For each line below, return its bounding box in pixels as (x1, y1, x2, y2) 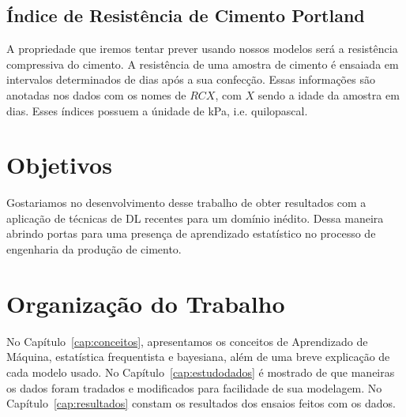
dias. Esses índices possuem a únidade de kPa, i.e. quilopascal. (6, 102, 308, 118)
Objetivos (6, 148, 112, 181)
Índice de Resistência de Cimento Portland (6, 3, 365, 28)
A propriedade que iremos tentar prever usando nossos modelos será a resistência (6, 40, 398, 57)
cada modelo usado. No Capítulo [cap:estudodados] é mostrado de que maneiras (6, 363, 395, 380)
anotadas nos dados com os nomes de (6, 86, 186, 103)
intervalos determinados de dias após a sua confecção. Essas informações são (6, 71, 375, 88)
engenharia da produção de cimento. (6, 241, 182, 257)
